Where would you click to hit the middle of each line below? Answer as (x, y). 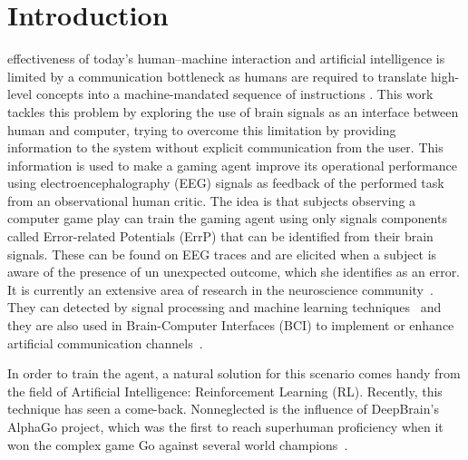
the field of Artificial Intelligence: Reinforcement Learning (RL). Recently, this (225, 391)
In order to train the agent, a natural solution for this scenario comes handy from (234, 373)
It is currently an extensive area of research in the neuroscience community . (220, 289)
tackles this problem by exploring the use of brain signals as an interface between (233, 111)
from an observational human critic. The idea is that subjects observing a (212, 200)
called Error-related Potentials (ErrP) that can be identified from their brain (220, 236)
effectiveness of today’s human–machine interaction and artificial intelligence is (226, 59)
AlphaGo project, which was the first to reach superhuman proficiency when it (225, 426)
